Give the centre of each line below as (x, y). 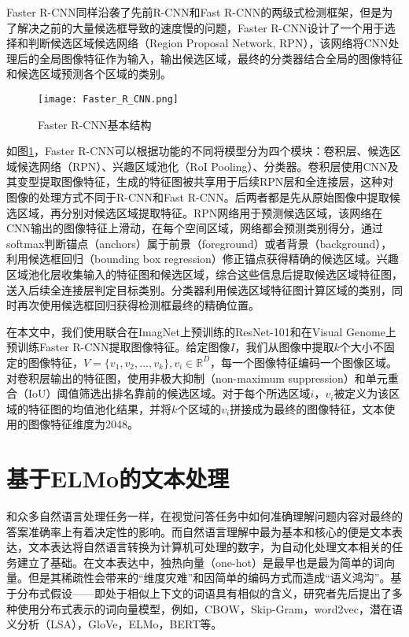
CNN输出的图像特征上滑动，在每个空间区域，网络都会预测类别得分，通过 (195, 228)
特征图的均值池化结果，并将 (99, 408)
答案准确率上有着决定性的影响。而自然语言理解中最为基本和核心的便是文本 (199, 531)
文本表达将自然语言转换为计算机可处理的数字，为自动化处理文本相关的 (210, 547)
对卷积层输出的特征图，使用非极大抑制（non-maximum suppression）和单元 (197, 378)
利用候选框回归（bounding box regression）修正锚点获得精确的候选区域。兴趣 (203, 259)
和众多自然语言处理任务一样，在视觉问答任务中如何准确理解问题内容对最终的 (204, 516)
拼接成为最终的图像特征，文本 (307, 408)
